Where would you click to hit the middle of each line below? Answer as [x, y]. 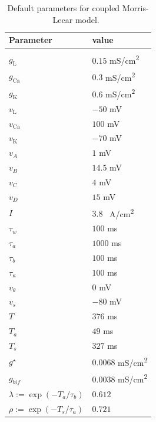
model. [87, 19]
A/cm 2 [122, 212]
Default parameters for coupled [64, 8]
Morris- [135, 8]
